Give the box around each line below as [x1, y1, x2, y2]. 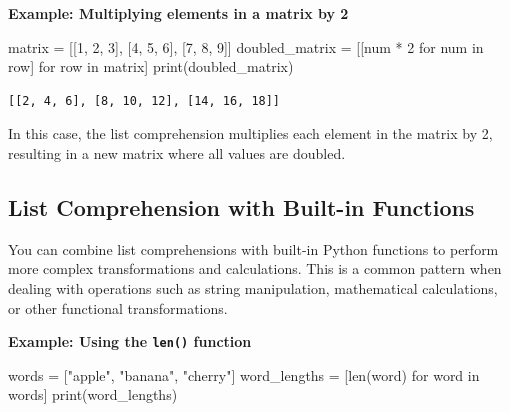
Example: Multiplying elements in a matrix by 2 [8, 3, 349, 23]
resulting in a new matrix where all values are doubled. [8, 142, 346, 163]
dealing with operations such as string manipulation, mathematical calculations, [8, 277, 498, 298]
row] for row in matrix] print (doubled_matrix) [8, 56, 294, 77]
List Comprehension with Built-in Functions [8, 191, 475, 222]
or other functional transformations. [8, 297, 228, 318]
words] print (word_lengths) [8, 384, 178, 405]
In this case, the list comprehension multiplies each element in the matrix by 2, [8, 123, 493, 144]
